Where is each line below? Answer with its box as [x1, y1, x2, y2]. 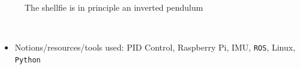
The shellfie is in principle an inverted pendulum [25, 1, 203, 13]
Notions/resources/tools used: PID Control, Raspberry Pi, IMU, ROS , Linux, [14, 41, 296, 54]
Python [14, 55, 41, 64]
